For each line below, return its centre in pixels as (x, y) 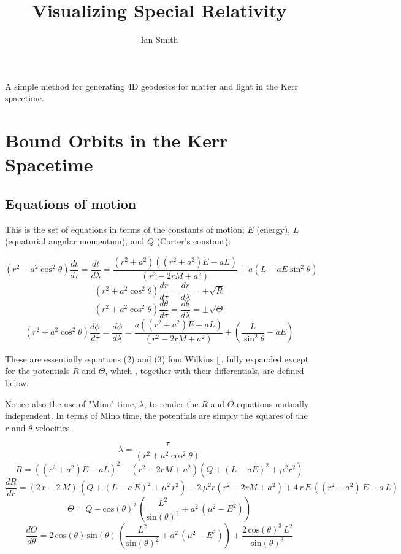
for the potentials (37, 371)
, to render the (171, 403)
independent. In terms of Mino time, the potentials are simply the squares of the (156, 415)
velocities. (54, 427)
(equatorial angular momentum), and (75, 241)
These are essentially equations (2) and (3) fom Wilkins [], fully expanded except (157, 358)
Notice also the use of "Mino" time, (71, 403)
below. (17, 382)
